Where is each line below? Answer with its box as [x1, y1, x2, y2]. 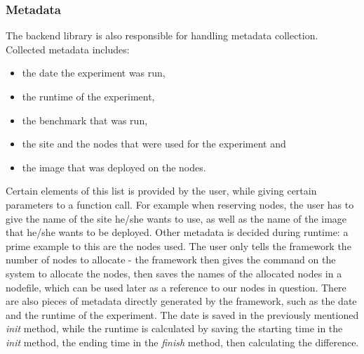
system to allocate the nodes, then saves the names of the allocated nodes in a [6, 265, 342, 280]
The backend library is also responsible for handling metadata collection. [6, 28, 318, 43]
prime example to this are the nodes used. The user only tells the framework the [6, 238, 351, 253]
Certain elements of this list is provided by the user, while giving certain [6, 183, 317, 198]
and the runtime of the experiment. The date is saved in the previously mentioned [6, 307, 359, 322]
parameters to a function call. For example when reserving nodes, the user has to [6, 197, 354, 211]
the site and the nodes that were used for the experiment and [22, 136, 286, 151]
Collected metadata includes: [6, 41, 130, 56]
